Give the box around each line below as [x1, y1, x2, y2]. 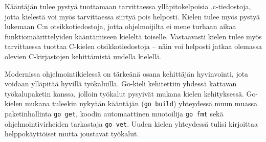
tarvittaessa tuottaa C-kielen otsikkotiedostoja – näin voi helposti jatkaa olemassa [5, 41, 262, 52]
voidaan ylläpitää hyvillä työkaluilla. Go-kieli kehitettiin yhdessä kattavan [5, 78, 237, 89]
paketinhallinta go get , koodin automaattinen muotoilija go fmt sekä [5, 108, 224, 119]
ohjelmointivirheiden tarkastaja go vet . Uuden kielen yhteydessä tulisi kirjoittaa [5, 118, 258, 129]
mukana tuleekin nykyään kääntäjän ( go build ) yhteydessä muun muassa [25, 98, 257, 109]
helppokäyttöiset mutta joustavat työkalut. [5, 128, 139, 139]
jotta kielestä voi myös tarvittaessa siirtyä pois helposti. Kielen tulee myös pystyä [5, 11, 260, 21]
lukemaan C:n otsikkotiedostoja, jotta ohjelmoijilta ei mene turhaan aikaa [5, 21, 236, 32]
